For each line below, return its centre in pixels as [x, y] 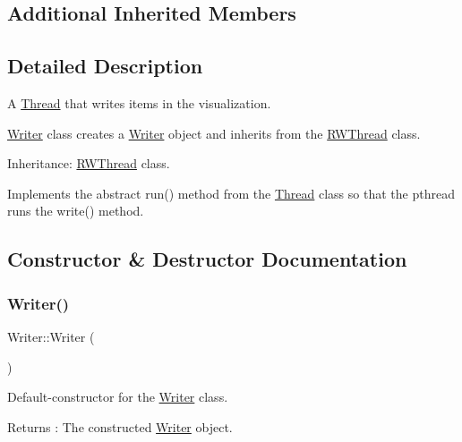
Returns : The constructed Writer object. [120, 426]
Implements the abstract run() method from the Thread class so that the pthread [231, 193]
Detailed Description [105, 66]
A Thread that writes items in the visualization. [139, 102]
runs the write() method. [76, 211]
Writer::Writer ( [51, 336]
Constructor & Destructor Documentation [207, 259]
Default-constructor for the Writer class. [118, 397]
